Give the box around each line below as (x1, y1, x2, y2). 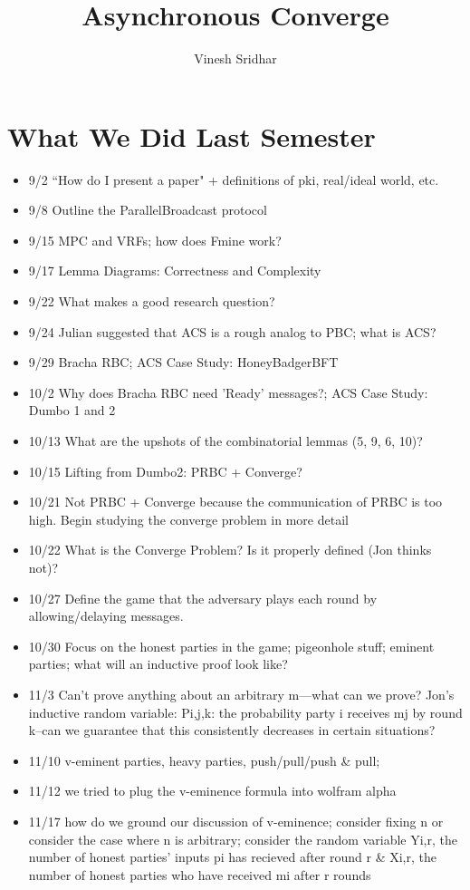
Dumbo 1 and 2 (28, 401, 116, 420)
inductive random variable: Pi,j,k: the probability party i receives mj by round (28, 702, 463, 721)
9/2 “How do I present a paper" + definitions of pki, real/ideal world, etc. (28, 169, 439, 189)
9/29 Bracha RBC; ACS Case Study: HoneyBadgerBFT (28, 353, 339, 372)
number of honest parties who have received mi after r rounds (28, 865, 371, 884)
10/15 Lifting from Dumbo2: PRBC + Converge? (28, 461, 302, 480)
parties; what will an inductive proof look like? (28, 654, 288, 673)
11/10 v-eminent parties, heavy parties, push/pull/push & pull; (28, 750, 380, 769)
